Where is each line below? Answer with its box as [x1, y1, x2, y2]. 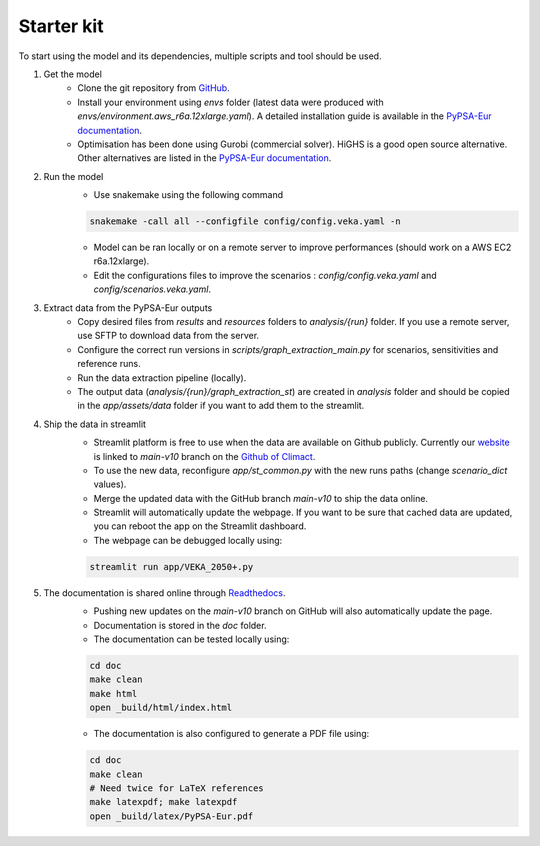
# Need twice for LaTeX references [89, 782, 264, 794]
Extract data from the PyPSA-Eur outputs [43, 301, 213, 314]
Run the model [43, 170, 104, 182]
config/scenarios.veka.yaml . [93, 283, 212, 295]
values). [93, 478, 127, 490]
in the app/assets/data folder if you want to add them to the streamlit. [77, 400, 365, 412]
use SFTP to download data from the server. [77, 330, 260, 342]
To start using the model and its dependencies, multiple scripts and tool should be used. [18, 50, 382, 62]
